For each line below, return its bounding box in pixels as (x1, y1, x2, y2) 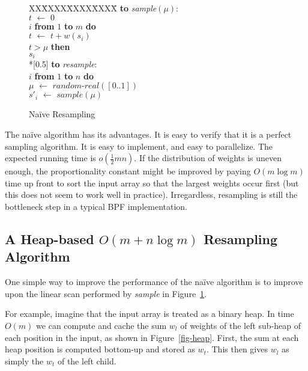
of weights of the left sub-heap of (180, 319, 301, 331)
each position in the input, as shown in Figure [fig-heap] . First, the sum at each (5, 331, 299, 343)
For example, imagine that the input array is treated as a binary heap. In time (5, 307, 294, 320)
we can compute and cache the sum (36, 319, 167, 331)
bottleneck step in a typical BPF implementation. (5, 200, 187, 212)
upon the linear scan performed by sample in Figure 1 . (5, 287, 207, 299)
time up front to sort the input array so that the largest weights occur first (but (5, 176, 299, 189)
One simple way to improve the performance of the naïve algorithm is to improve (5, 275, 303, 288)
